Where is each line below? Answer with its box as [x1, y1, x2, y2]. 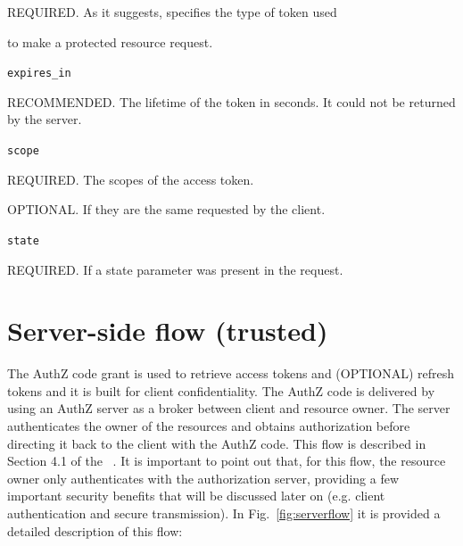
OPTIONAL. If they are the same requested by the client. [7, 200, 326, 219]
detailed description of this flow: [7, 521, 183, 540]
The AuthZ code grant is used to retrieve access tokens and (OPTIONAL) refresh [7, 364, 455, 383]
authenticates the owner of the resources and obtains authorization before [7, 417, 410, 435]
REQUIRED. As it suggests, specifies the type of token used [7, 3, 337, 21]
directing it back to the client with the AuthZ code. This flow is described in [7, 434, 426, 452]
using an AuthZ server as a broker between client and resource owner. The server [7, 399, 451, 418]
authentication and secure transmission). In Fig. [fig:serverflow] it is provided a [7, 504, 441, 522]
